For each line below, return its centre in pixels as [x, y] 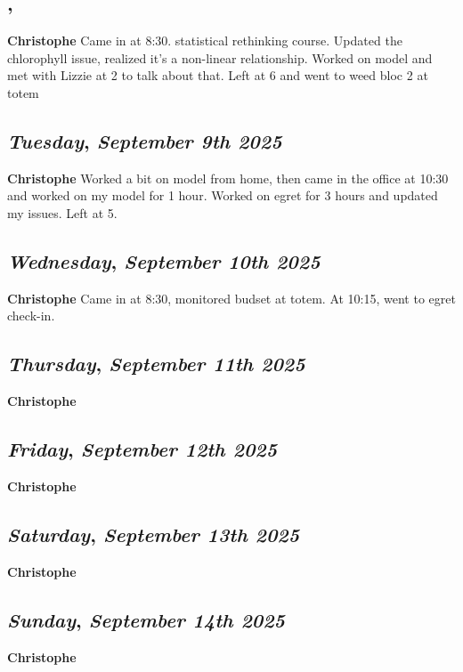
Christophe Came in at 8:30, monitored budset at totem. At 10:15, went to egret [231, 298]
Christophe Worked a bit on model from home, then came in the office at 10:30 [228, 178]
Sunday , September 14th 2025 [146, 619]
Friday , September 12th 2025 [142, 449]
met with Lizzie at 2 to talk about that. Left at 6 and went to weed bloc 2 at [218, 75]
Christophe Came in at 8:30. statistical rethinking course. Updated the [205, 40]
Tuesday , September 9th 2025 [145, 140]
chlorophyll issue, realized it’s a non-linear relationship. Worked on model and [220, 57]
